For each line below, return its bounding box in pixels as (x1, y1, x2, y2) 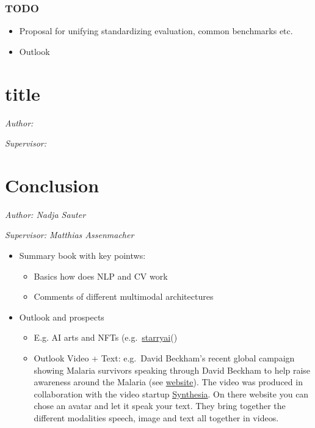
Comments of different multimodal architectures (34, 290, 214, 303)
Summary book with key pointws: (19, 249, 146, 262)
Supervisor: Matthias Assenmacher (5, 228, 134, 241)
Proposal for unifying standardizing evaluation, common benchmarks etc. (19, 24, 293, 37)
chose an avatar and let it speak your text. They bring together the (34, 399, 286, 412)
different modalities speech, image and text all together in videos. (34, 411, 279, 424)
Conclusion (5, 172, 100, 197)
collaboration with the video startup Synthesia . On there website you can (34, 387, 309, 400)
